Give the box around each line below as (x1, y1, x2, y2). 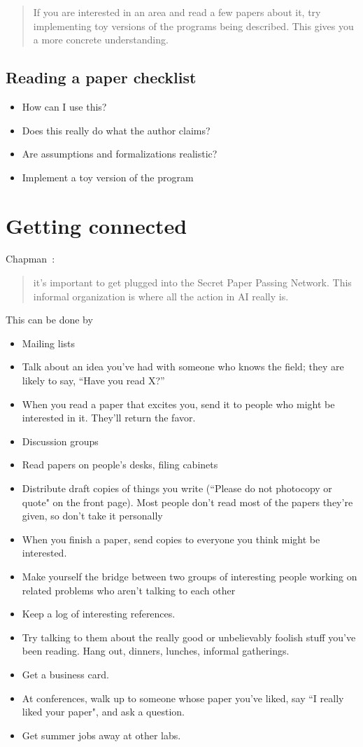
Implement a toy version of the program (22, 169, 194, 184)
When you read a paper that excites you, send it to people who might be (22, 396, 335, 411)
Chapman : (6, 251, 55, 266)
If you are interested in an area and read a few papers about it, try (33, 5, 321, 19)
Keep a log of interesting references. (22, 606, 176, 621)
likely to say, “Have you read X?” (22, 373, 165, 388)
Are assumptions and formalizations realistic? (22, 146, 218, 161)
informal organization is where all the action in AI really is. (33, 288, 289, 303)
